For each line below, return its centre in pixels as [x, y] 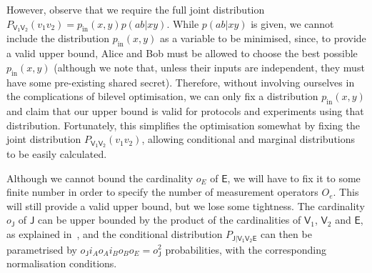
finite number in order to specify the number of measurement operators [162, 192]
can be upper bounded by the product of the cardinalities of [170, 220]
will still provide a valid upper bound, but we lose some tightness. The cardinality [186, 205]
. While [183, 23]
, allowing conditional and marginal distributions [248, 139]
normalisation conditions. [62, 263]
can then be [286, 234]
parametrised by [42, 249]
